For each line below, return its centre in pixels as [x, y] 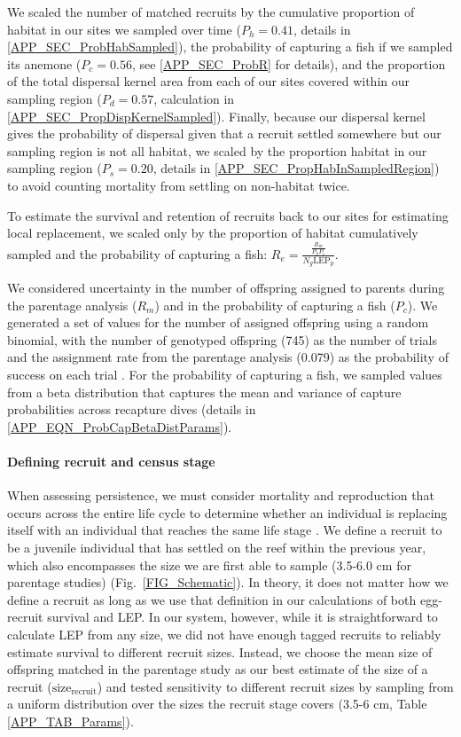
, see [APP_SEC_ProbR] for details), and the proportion [289, 63]
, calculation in [194, 98]
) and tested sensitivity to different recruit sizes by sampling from [275, 686]
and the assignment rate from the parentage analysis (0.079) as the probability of [228, 357]
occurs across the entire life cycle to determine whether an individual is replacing [227, 512]
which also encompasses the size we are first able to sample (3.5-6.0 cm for [209, 565]
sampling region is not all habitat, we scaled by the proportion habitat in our [217, 150]
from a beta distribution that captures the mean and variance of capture [204, 392]
